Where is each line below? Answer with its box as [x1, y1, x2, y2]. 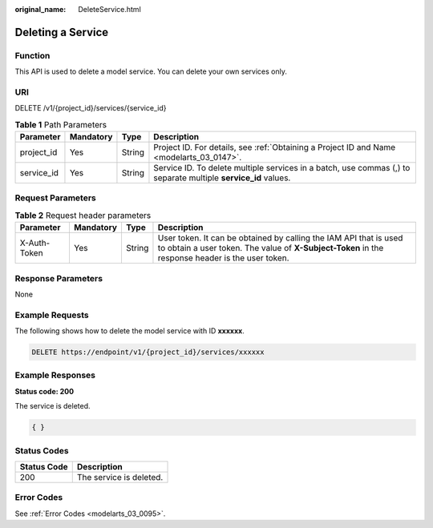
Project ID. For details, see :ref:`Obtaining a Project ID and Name [153, 142, 396, 153]
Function [14, 50, 51, 61]
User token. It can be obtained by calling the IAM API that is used [157, 232, 403, 244]
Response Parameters [14, 272, 103, 284]
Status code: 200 [14, 386, 75, 396]
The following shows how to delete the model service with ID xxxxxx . [14, 326, 245, 336]
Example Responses [14, 369, 96, 381]
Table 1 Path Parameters [14, 119, 107, 130]
